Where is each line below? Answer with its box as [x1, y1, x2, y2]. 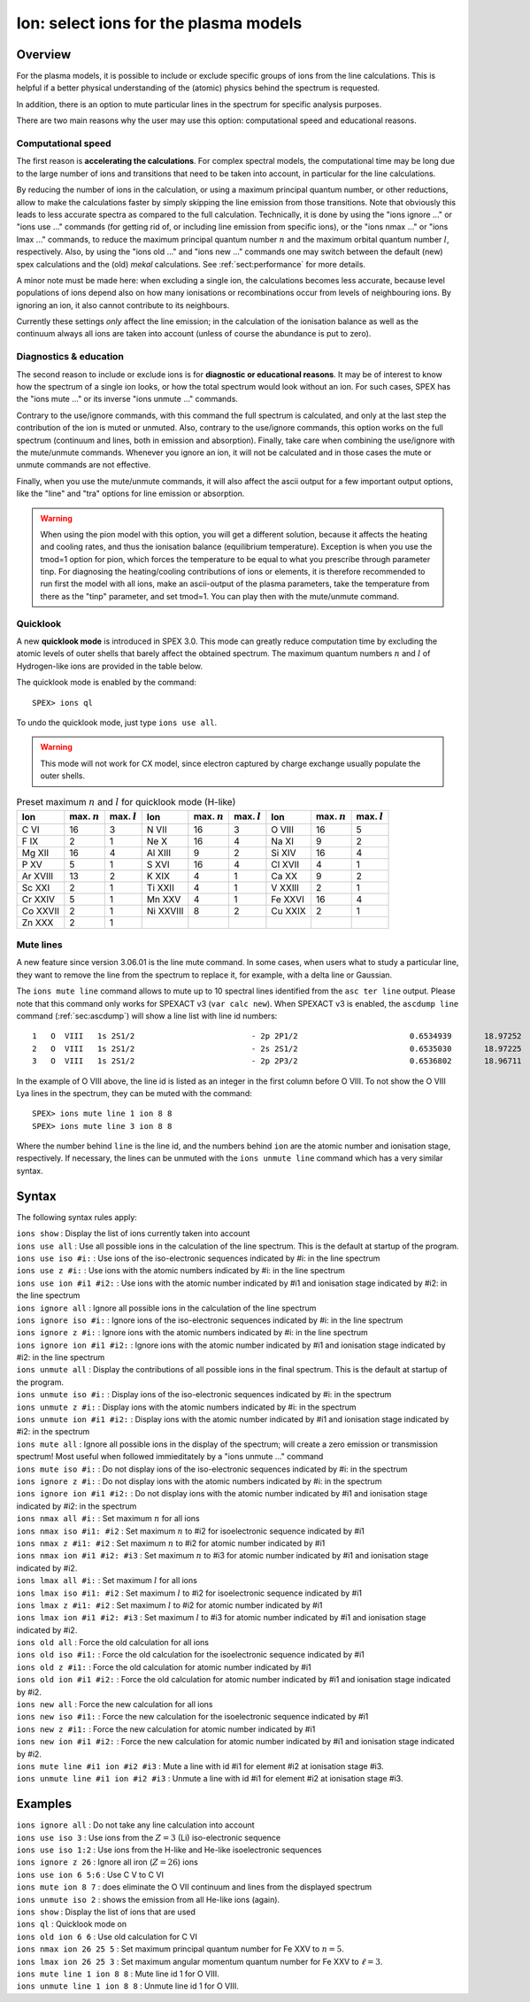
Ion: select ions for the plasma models [16, 13, 303, 33]
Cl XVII [271, 858, 300, 870]
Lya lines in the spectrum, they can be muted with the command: [16, 1087, 252, 1098]
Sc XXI [21, 881, 50, 893]
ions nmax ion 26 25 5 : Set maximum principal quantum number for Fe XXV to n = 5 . [16, 1944, 344, 1954]
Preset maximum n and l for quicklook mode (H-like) [16, 795, 236, 808]
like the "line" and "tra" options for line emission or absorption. [16, 488, 245, 499]
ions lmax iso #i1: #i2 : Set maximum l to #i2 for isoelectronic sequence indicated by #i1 [16, 1588, 363, 1598]
